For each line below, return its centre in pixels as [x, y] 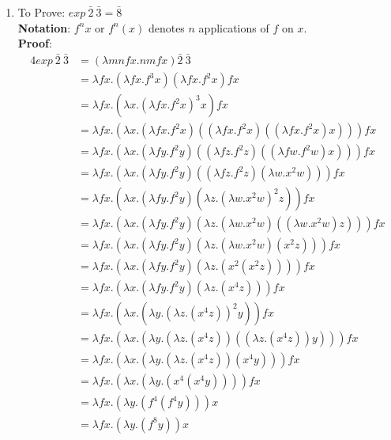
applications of [234, 27]
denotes [166, 27]
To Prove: [41, 12]
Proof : [35, 43]
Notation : [44, 27]
